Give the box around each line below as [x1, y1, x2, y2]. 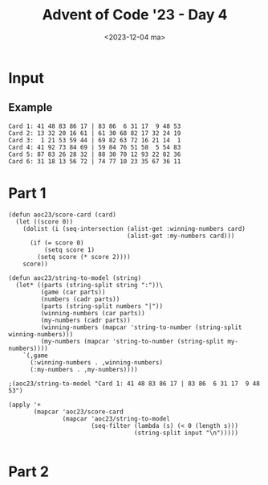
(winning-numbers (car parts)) [40, 309, 146, 317]
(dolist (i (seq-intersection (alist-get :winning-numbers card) [22, 224, 246, 232]
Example [8, 101, 53, 114]
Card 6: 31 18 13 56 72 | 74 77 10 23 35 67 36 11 [8, 157, 181, 166]
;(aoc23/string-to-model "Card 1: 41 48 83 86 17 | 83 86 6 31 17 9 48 [8, 380, 261, 388]
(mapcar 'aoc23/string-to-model [62, 414, 171, 423]
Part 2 [8, 462, 50, 480]
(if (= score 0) [29, 239, 84, 247]
